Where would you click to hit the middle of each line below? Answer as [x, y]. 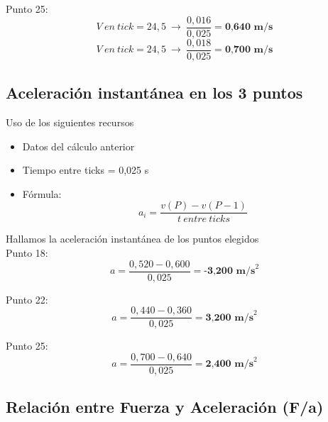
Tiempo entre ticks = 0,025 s [86, 170]
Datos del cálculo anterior [78, 146]
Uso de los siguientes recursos [70, 122]
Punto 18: [27, 252]
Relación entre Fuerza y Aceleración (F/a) [165, 407]
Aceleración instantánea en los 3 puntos [154, 93]
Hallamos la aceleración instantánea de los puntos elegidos [132, 239]
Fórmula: [42, 193]
